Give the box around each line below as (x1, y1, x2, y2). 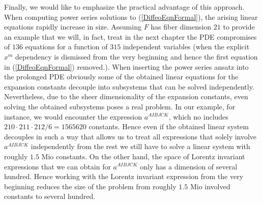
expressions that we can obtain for (4, 161, 111, 171)
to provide (223, 21, 255, 32)
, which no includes (168, 111, 228, 122)
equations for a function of (25, 41, 108, 52)
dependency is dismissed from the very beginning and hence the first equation (15, 51, 258, 62)
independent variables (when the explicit (123, 41, 250, 52)
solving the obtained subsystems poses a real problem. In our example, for (4, 101, 236, 111)
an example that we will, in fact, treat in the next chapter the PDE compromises (4, 31, 257, 42)
